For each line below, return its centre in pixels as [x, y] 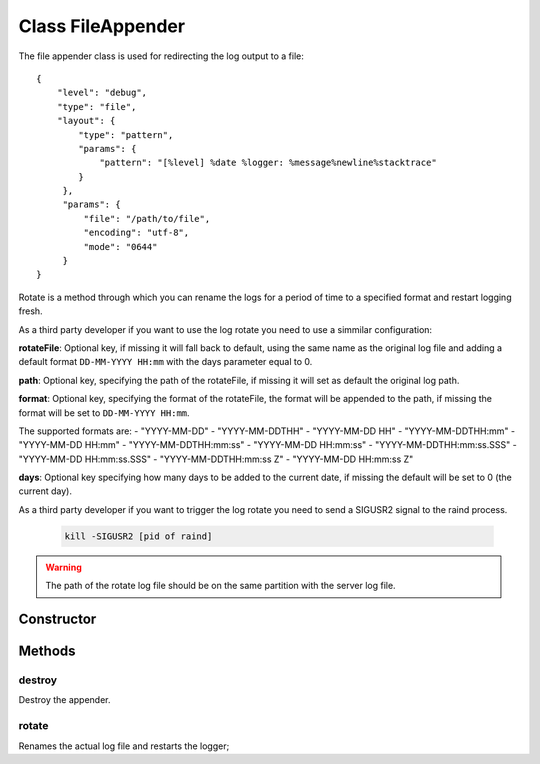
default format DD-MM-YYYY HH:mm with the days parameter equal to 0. [165, 362]
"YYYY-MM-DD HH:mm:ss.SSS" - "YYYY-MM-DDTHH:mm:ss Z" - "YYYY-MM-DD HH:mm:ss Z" [216, 459]
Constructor [57, 619]
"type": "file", [96, 106]
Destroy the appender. [64, 700]
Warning [63, 567]
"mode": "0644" [120, 246]
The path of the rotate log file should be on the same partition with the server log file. [220, 586]
